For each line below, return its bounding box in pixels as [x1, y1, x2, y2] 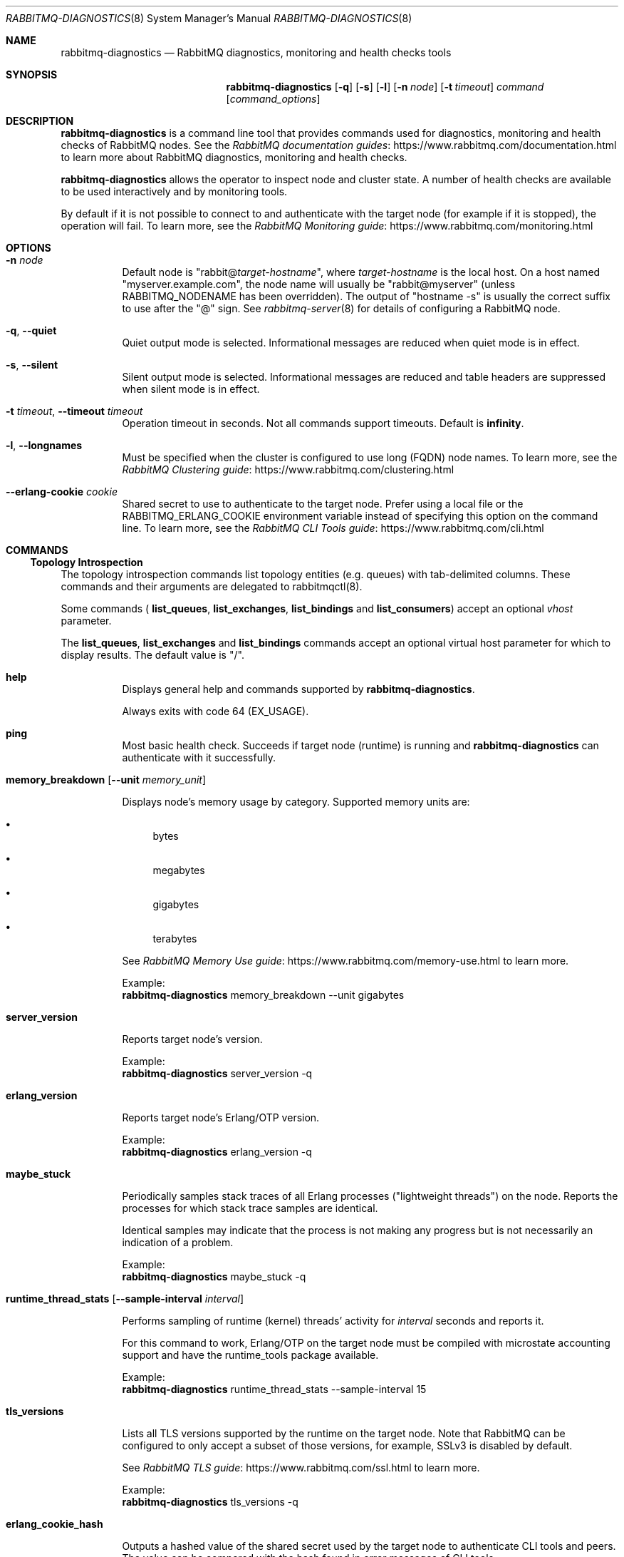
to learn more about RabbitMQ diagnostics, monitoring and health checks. [61, 151, 407, 163]
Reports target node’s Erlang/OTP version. [122, 1111, 320, 1124]
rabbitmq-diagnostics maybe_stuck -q [122, 1270, 306, 1283]
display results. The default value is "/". [61, 649, 244, 661]
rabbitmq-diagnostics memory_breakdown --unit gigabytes [122, 989, 405, 1001]
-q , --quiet [6, 324, 57, 336]
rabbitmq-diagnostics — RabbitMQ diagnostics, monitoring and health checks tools [61, 46, 452, 58]
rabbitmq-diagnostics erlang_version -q [122, 1146, 312, 1158]
